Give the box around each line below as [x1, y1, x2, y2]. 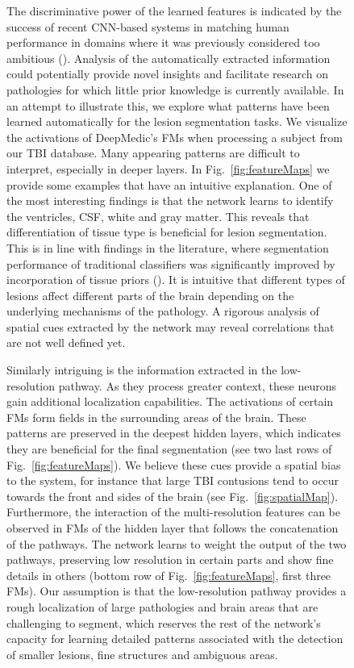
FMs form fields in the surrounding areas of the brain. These [6, 408, 306, 425]
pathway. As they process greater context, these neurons [58, 377, 336, 394]
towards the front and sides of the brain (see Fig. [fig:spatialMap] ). [6, 487, 339, 504]
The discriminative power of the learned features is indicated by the [6, 2, 342, 19]
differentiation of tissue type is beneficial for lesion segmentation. [6, 223, 327, 240]
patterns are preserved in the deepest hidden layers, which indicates [6, 424, 341, 441]
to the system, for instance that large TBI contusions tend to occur [6, 472, 339, 489]
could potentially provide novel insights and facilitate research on [6, 65, 328, 82]
